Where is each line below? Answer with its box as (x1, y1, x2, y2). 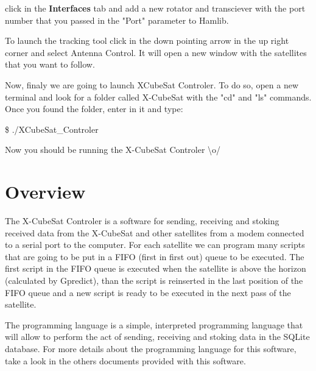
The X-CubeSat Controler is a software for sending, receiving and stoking (5, 214, 279, 227)
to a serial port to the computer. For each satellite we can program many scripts (5, 238, 305, 251)
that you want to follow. (5, 58, 95, 71)
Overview (5, 179, 86, 204)
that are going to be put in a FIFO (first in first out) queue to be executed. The (5, 250, 304, 263)
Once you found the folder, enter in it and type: (5, 102, 183, 115)
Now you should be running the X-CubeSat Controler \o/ (5, 143, 221, 156)
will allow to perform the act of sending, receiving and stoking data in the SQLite (5, 330, 310, 343)
